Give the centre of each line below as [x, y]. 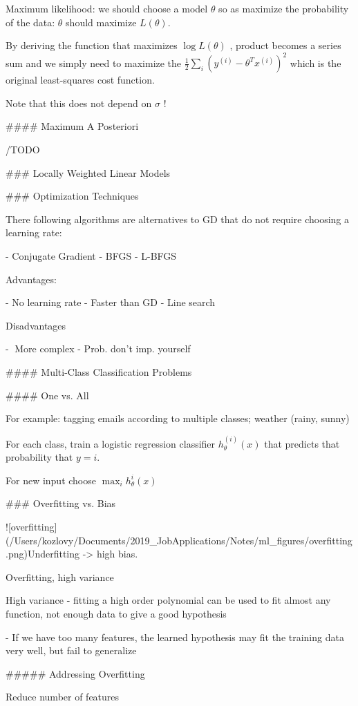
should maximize [101, 22]
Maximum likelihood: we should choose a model [107, 8]
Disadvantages [36, 325]
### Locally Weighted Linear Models [88, 172]
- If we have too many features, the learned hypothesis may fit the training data [175, 637]
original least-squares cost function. [80, 80]
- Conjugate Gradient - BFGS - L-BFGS [91, 256]
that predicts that [302, 443]
